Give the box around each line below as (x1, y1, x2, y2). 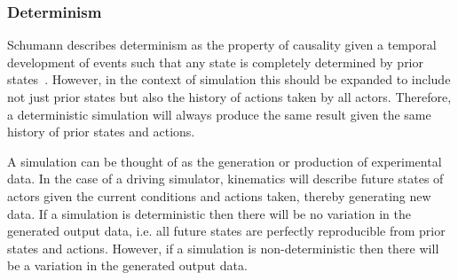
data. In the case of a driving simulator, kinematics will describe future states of (7, 169, 444, 188)
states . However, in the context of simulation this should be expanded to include (7, 70, 451, 89)
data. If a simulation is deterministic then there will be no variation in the (7, 204, 411, 222)
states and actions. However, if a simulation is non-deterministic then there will (7, 238, 439, 257)
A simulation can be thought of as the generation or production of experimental (7, 152, 442, 170)
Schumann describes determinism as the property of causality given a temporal (7, 35, 437, 54)
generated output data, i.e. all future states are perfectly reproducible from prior (7, 222, 446, 240)
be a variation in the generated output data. (7, 256, 248, 275)
